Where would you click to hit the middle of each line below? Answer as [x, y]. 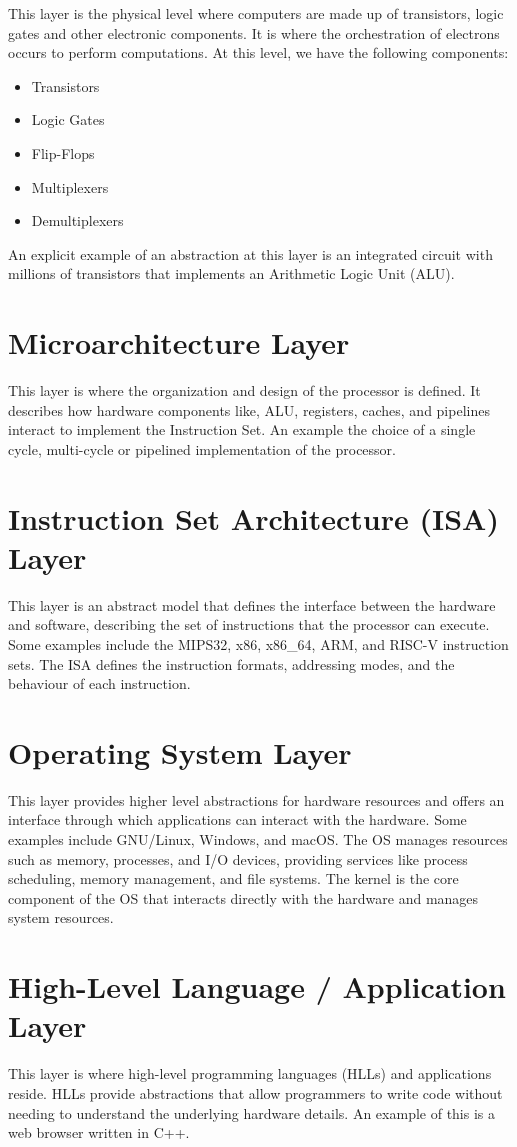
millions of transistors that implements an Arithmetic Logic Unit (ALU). [231, 273]
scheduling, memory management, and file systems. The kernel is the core [233, 878]
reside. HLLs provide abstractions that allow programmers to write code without [255, 1092]
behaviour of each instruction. [99, 683]
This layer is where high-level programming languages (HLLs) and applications [250, 1073]
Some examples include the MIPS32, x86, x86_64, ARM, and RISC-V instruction [258, 643]
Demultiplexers [77, 220]
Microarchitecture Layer [179, 342]
